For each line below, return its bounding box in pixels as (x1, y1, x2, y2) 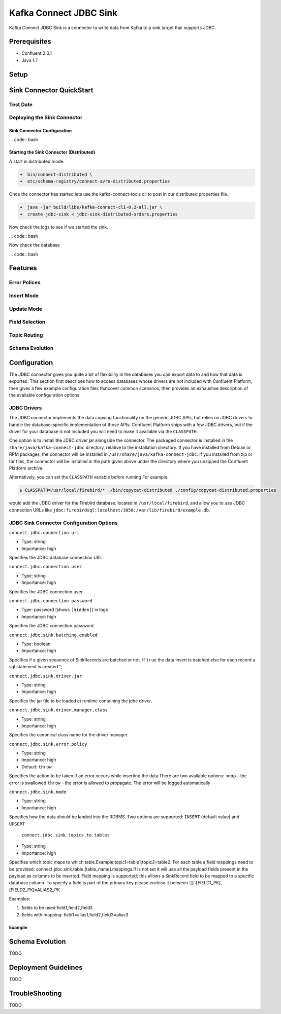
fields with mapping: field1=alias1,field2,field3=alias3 (21, 911, 128, 917)
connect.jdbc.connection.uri (9, 530, 80, 535)
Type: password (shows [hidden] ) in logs (21, 607, 108, 613)
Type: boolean (21, 641, 51, 647)
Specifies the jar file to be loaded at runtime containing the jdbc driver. (9, 698, 152, 704)
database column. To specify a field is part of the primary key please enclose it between (9, 880, 188, 886)
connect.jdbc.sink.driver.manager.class (9, 707, 108, 713)
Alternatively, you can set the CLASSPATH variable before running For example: (9, 474, 169, 480)
